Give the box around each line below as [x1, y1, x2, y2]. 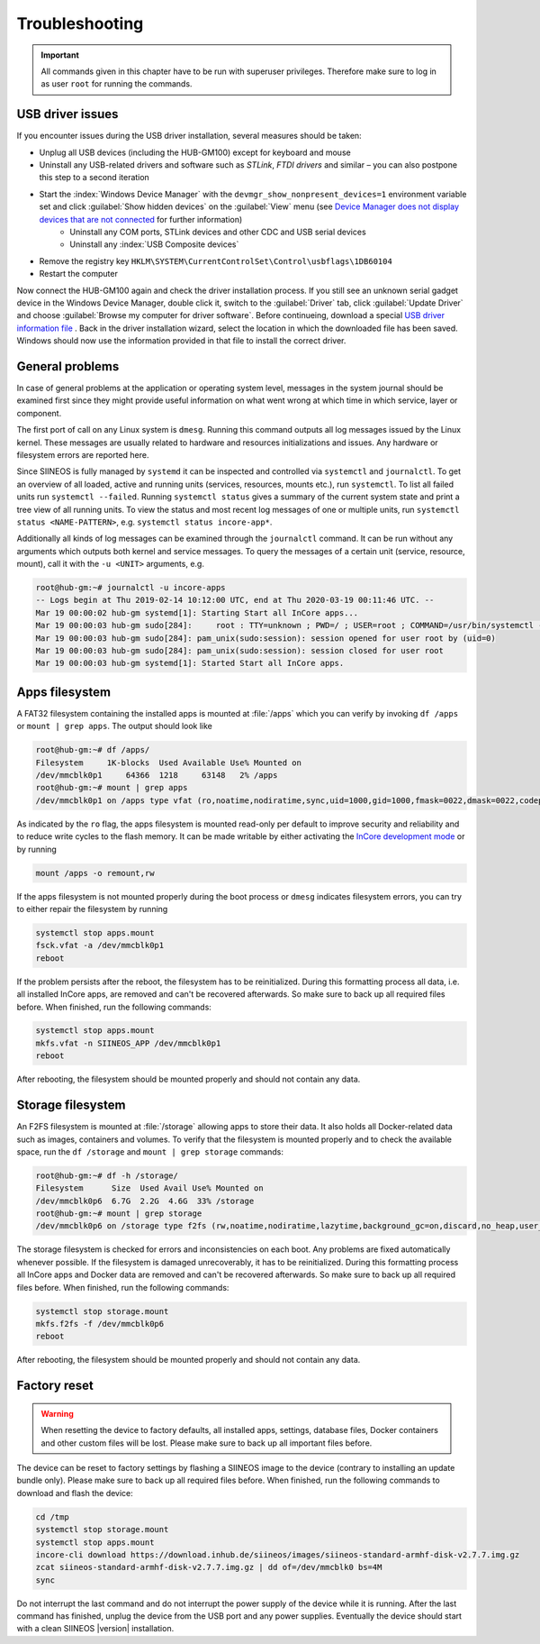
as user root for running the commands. [40, 78, 193, 89]
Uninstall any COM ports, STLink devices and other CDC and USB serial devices [69, 226, 366, 237]
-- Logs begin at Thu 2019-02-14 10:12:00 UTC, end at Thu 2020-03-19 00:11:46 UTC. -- [35, 595, 435, 606]
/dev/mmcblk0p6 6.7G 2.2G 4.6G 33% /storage [35, 1195, 255, 1206]
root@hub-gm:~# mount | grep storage [35, 1209, 202, 1219]
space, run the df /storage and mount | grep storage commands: [16, 1146, 283, 1157]
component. [16, 407, 62, 418]
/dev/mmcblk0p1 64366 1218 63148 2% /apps [35, 771, 278, 781]
